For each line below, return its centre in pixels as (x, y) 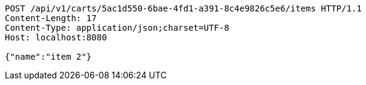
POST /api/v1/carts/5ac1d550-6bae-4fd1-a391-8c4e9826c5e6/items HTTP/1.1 (184, 8)
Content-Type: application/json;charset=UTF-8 (117, 28)
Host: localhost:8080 (56, 37)
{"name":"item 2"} (48, 57)
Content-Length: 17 (51, 18)
